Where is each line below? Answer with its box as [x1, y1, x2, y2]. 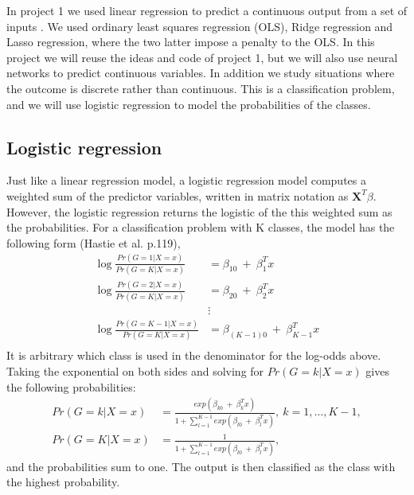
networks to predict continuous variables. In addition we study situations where [6, 64, 395, 81]
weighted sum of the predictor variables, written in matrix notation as [6, 187, 349, 204]
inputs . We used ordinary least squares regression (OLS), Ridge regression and [6, 18, 393, 34]
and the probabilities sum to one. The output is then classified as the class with [6, 458, 396, 474]
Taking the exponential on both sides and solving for [6, 362, 264, 379]
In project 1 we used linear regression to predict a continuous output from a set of [6, 2, 408, 18]
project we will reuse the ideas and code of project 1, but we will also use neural [6, 49, 398, 65]
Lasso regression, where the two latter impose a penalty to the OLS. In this [6, 33, 375, 50]
